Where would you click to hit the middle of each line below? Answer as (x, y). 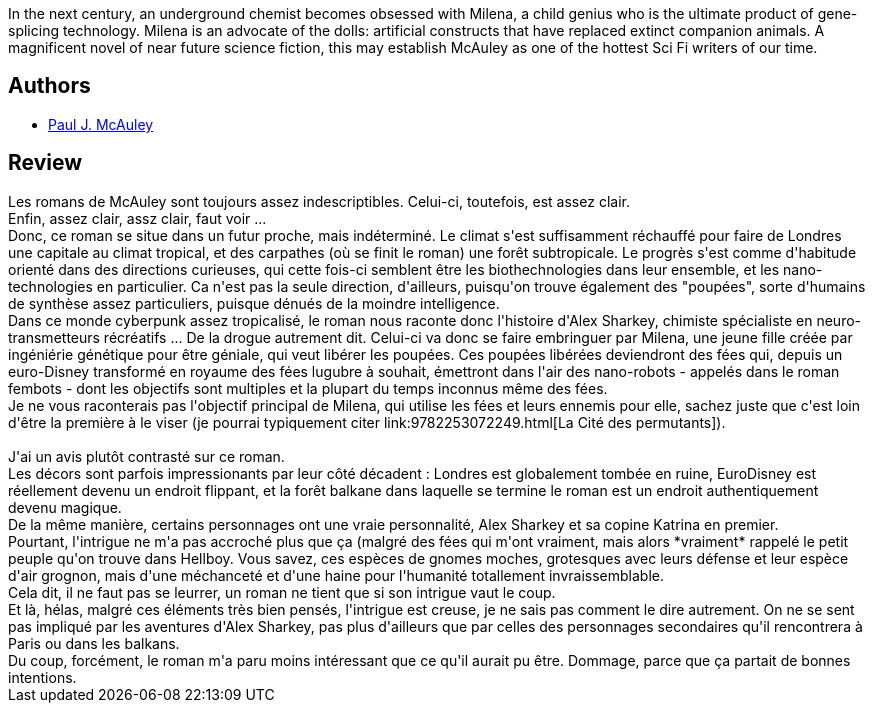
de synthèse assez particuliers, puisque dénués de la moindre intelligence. (254, 303)
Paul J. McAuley (101, 124)
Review (45, 163)
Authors (49, 86)
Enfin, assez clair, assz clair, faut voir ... (137, 218)
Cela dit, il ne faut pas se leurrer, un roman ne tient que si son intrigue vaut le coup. (282, 592)
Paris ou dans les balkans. (94, 643)
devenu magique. (65, 507)
